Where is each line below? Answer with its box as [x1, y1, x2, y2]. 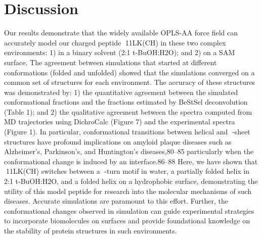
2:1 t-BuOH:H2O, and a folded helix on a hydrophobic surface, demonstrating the [4, 176, 258, 186]
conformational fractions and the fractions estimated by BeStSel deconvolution [4, 97, 248, 107]
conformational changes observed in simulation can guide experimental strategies [4, 205, 254, 216]
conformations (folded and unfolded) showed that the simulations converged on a [4, 67, 255, 77]
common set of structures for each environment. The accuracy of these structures [4, 77, 255, 87]
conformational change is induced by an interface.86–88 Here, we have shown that [4, 156, 258, 166]
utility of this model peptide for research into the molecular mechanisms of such [4, 185, 252, 196]
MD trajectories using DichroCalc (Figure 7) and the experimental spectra [4, 116, 235, 127]
